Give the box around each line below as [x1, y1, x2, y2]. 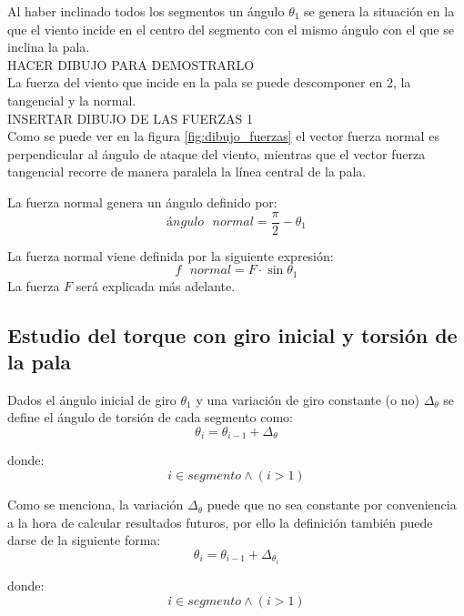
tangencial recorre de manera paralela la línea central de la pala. [7, 162, 367, 181]
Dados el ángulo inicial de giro [7, 389, 177, 409]
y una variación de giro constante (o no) [196, 389, 419, 409]
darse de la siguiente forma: [7, 530, 161, 550]
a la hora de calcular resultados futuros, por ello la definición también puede [7, 512, 433, 531]
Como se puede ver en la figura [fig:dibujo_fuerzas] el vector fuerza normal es [7, 126, 439, 146]
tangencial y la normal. [7, 90, 136, 109]
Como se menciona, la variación [7, 495, 184, 514]
